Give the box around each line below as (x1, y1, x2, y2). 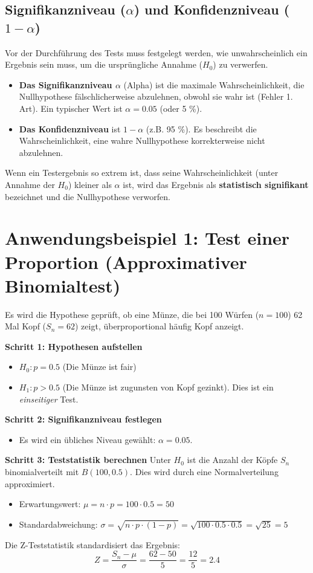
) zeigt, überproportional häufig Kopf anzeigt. (75, 320, 244, 332)
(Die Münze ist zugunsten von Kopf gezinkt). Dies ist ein (62, 381, 274, 393)
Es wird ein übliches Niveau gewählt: (19, 433, 156, 445)
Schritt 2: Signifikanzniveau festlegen (5, 413, 162, 426)
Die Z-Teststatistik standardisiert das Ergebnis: (5, 538, 180, 551)
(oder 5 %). (160, 102, 202, 114)
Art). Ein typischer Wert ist (19, 102, 123, 114)
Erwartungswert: (19, 497, 81, 510)
